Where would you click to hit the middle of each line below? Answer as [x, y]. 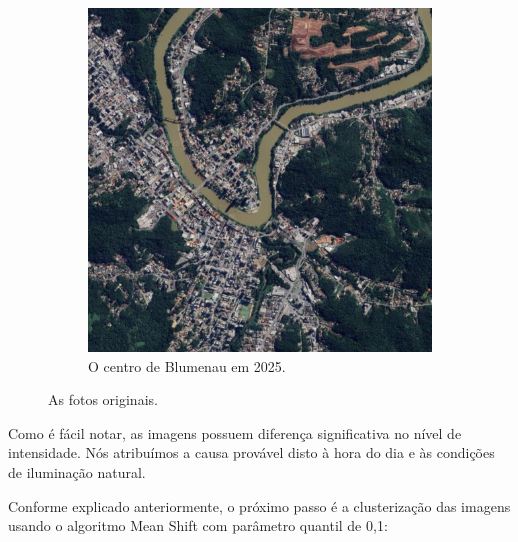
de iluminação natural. [77, 471]
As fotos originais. [103, 399]
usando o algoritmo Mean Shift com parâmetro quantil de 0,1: [198, 525]
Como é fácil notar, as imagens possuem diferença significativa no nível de [235, 432]
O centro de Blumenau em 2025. [187, 365]
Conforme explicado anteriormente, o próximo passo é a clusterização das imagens [259, 505]
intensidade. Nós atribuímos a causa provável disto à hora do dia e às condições [251, 452]
